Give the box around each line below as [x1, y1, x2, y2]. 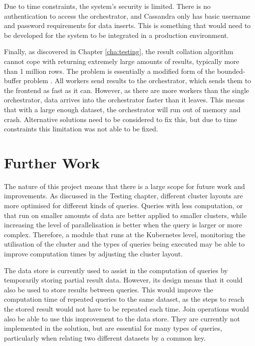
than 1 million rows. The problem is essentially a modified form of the [4, 65, 215, 76]
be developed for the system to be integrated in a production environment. [4, 30, 229, 40]
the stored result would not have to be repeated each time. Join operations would [4, 303, 249, 314]
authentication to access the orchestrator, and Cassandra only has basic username [4, 10, 251, 21]
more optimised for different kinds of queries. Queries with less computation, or [4, 200, 243, 211]
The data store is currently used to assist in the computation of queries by [4, 265, 228, 275]
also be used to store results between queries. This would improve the [4, 284, 213, 294]
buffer [4, 75, 22, 86]
